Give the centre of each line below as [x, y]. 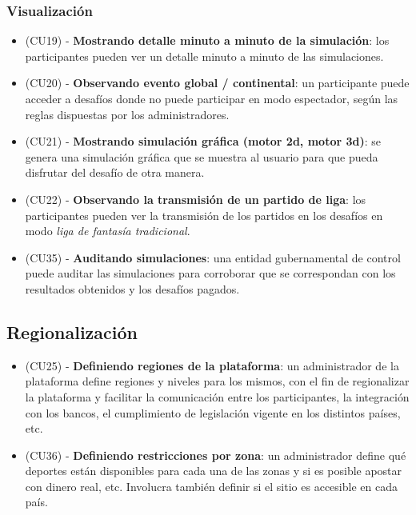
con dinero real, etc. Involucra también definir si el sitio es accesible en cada [211, 486]
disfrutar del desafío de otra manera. [115, 172]
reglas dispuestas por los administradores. [127, 114]
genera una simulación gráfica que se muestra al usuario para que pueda [202, 156]
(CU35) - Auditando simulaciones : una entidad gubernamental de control [213, 257]
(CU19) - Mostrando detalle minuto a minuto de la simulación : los [207, 40]
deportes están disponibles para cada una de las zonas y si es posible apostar [214, 471]
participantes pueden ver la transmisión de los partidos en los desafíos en [204, 215]
